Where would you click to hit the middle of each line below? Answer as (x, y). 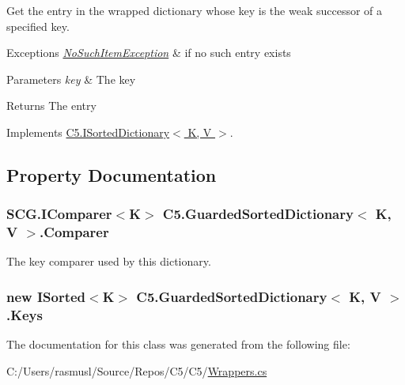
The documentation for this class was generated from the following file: (178, 344)
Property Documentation (112, 174)
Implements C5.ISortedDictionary (88, 132)
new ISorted (46, 296)
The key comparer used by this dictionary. (109, 261)
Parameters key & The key (71, 79)
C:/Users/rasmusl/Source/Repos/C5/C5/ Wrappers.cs (137, 370)
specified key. (38, 26)
